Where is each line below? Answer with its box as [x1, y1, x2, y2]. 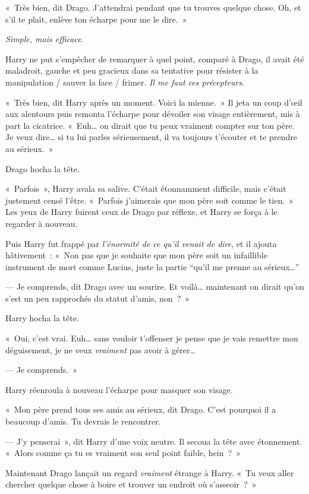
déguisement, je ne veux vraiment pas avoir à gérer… [5, 343, 196, 356]
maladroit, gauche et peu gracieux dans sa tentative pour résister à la [5, 64, 258, 77]
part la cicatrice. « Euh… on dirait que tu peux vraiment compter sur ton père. [5, 119, 295, 131]
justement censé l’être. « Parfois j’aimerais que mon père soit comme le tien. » [5, 194, 294, 206]
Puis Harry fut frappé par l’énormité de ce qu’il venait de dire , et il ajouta [5, 237, 277, 249]
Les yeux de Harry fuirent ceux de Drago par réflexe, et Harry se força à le [5, 205, 278, 218]
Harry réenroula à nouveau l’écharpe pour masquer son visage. [5, 383, 233, 395]
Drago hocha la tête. [5, 162, 80, 175]
